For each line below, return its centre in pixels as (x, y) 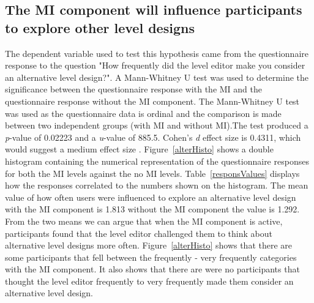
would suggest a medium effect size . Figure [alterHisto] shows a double (139, 149)
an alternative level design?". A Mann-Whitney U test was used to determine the (157, 77)
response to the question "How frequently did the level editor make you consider (155, 65)
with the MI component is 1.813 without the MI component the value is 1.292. (152, 209)
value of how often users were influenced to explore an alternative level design (151, 197)
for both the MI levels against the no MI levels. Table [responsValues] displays (152, 173)
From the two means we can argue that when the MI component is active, (144, 221)
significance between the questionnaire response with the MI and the (133, 89)
